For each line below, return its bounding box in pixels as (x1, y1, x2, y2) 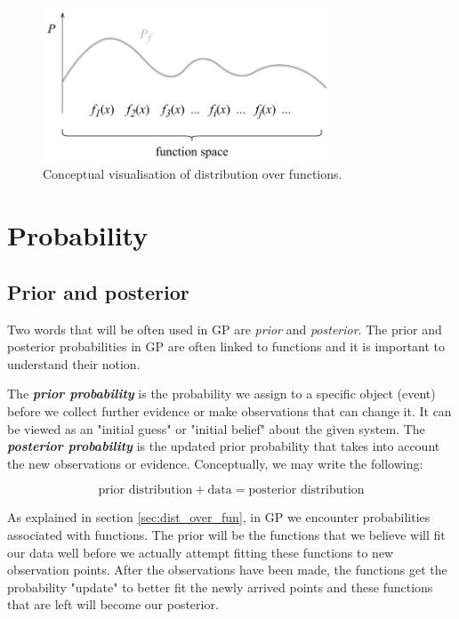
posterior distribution (248, 484, 365, 497)
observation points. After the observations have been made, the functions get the (7, 560, 447, 579)
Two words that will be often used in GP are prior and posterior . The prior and (7, 319, 442, 338)
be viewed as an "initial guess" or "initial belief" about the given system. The (7, 419, 425, 438)
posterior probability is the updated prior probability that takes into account (7, 437, 440, 455)
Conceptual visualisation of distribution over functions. (43, 165, 342, 183)
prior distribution (98, 484, 193, 497)
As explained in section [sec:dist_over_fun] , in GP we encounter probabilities (7, 508, 431, 527)
